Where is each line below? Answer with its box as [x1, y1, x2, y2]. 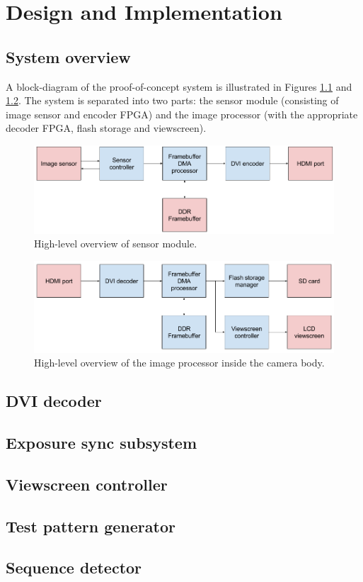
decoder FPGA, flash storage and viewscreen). [6, 121, 207, 135]
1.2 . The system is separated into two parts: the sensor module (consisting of [6, 93, 339, 108]
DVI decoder [6, 390, 102, 412]
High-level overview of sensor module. [34, 236, 197, 251]
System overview [6, 45, 131, 67]
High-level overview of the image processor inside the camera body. [34, 355, 325, 370]
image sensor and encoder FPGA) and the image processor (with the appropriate [6, 106, 358, 121]
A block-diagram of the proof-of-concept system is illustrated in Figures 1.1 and [6, 79, 352, 94]
